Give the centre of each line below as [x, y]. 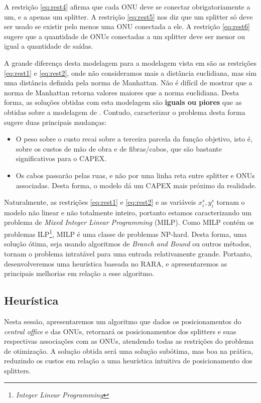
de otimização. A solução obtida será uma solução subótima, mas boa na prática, [129, 351]
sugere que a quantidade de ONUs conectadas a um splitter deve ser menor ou [124, 36]
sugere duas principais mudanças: [55, 122]
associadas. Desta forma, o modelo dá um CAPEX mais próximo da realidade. [136, 185]
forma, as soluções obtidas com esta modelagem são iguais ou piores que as [123, 102]
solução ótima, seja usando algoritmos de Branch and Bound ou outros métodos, [128, 244]
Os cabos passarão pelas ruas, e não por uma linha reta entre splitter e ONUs [135, 175]
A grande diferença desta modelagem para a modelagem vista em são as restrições [130, 62]
